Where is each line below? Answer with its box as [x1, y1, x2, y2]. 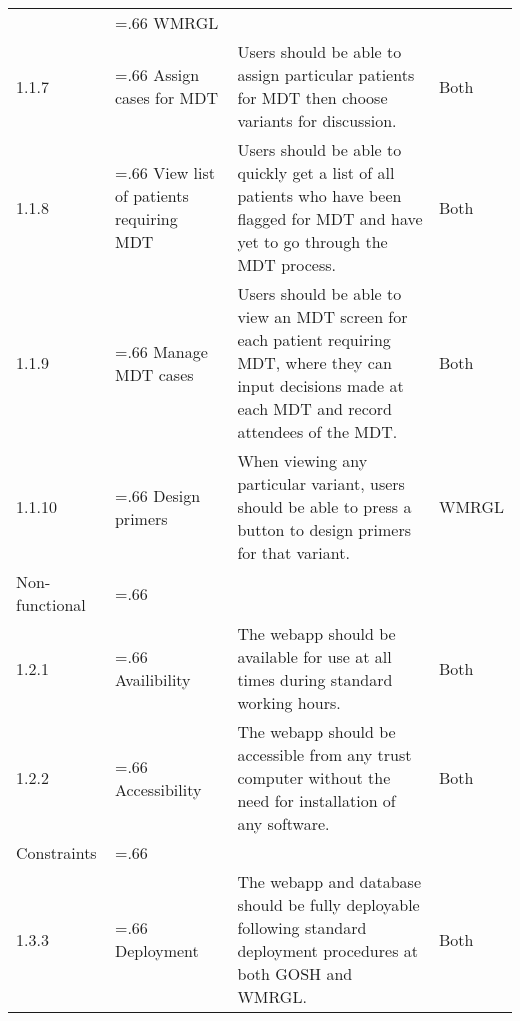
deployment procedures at [237, 939, 418, 962]
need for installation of [237, 789, 396, 812]
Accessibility [114, 777, 202, 801]
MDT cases [114, 362, 194, 386]
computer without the [237, 766, 391, 789]
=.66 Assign [114, 63, 200, 86]
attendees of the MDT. [237, 420, 398, 443]
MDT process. [237, 253, 337, 276]
